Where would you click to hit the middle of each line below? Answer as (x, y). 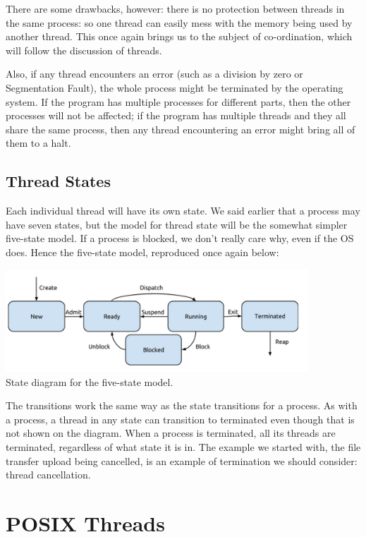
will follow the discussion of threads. (84, 50)
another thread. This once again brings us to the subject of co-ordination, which (179, 36)
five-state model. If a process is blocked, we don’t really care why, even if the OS (180, 238)
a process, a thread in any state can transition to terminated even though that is (180, 419)
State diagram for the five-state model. (90, 381)
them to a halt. (38, 143)
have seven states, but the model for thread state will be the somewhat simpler (177, 224)
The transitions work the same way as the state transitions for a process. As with (182, 405)
